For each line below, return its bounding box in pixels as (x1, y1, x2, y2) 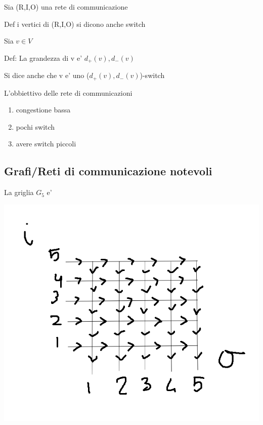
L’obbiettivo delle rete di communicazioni (4, 87, 133, 98)
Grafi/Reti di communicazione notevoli (4, 163, 212, 179)
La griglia (4, 187, 34, 198)
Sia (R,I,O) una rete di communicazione (4, 2, 128, 12)
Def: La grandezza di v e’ (4, 52, 82, 63)
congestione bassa (16, 104, 71, 115)
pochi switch (16, 121, 55, 132)
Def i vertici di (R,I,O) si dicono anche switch (4, 18, 146, 29)
